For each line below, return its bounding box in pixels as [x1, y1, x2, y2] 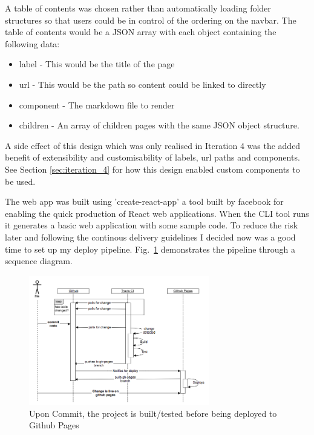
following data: [5, 37, 60, 50]
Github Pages [29, 419, 79, 431]
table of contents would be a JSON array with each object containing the [5, 25, 276, 38]
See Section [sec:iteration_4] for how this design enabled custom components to [5, 162, 300, 175]
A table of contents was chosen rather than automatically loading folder [5, 2, 271, 14]
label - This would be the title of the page [19, 58, 175, 70]
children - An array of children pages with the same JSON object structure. [19, 119, 299, 131]
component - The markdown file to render [19, 98, 175, 111]
